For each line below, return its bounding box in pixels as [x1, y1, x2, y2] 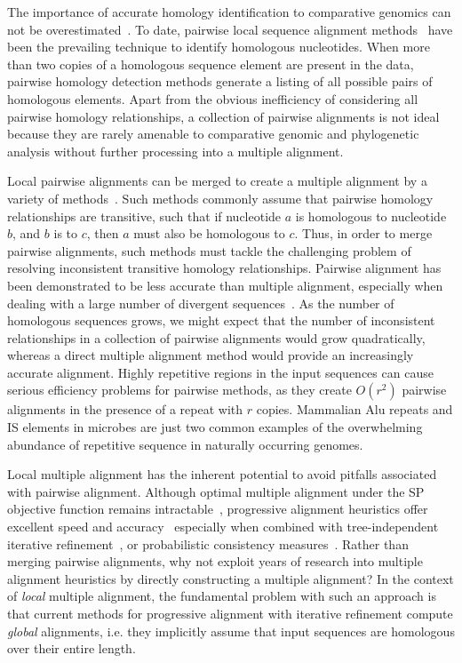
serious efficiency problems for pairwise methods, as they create [7, 380, 352, 399]
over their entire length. [7, 639, 136, 658]
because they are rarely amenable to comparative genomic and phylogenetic [7, 124, 419, 143]
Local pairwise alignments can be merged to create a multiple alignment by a [7, 172, 427, 190]
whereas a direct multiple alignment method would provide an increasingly [7, 346, 414, 364]
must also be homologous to [133, 224, 285, 243]
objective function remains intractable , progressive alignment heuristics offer [7, 499, 428, 518]
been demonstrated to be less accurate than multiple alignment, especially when [7, 276, 443, 294]
